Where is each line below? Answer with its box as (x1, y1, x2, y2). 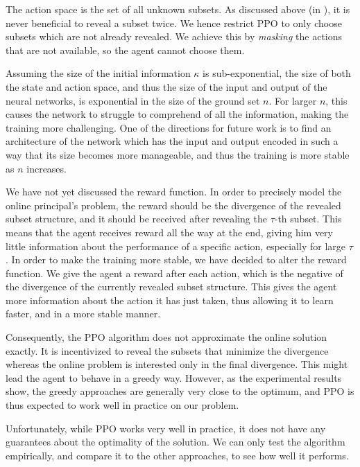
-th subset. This (274, 211, 342, 226)
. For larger (268, 93, 317, 107)
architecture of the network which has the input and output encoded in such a (6, 134, 338, 148)
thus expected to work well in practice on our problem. (6, 398, 239, 412)
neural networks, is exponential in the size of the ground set (6, 93, 260, 107)
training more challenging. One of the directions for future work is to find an (6, 120, 332, 134)
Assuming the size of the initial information (6, 66, 191, 80)
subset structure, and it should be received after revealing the (6, 211, 267, 226)
